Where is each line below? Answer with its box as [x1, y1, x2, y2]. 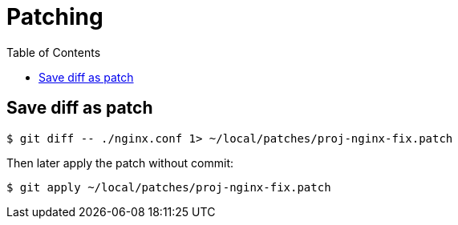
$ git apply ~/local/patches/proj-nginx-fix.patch [6, 180, 331, 194]
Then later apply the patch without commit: [6, 155, 234, 170]
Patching [6, 3, 103, 30]
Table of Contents [6, 45, 101, 59]
